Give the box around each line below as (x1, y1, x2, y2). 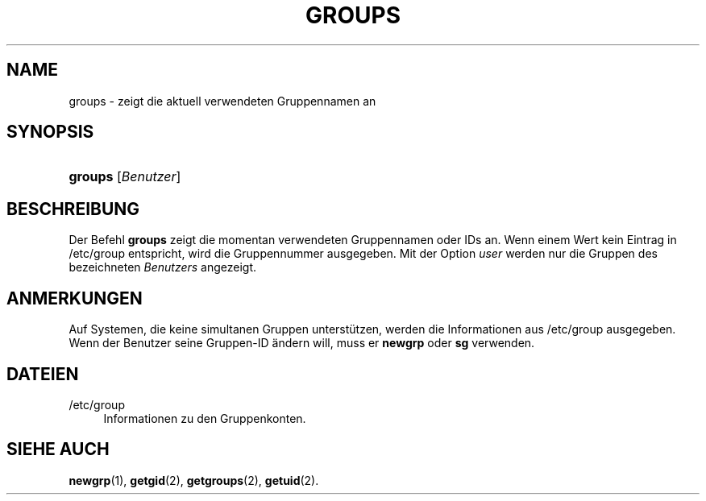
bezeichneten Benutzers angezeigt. (69, 260, 257, 275)
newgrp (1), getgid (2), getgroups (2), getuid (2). (69, 473, 319, 487)
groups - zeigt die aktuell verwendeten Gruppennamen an (69, 93, 376, 108)
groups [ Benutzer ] (69, 168, 181, 185)
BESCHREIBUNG (6, 198, 140, 219)
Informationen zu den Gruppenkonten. (103, 411, 306, 425)
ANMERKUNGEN (6, 288, 143, 308)
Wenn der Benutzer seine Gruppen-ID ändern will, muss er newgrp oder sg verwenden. (69, 336, 535, 350)
